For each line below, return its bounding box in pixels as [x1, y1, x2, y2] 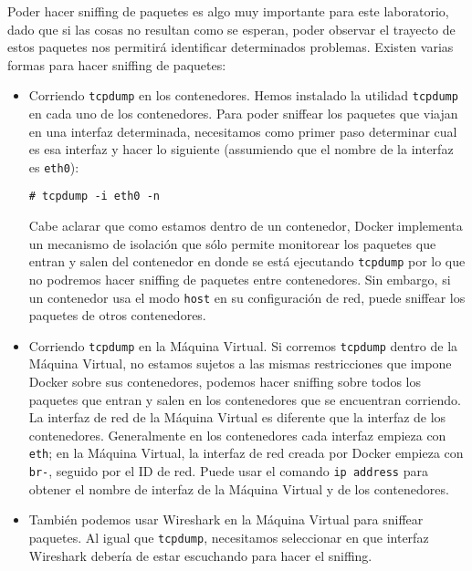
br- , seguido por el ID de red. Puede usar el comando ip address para [28, 462, 428, 481]
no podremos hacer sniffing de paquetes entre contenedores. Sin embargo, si [28, 269, 451, 288]
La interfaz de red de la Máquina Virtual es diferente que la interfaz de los [28, 408, 446, 427]
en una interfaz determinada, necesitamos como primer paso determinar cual [28, 121, 457, 140]
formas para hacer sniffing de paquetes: [7, 55, 226, 74]
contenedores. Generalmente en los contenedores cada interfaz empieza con [28, 425, 446, 444]
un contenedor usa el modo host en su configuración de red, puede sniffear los [28, 287, 466, 306]
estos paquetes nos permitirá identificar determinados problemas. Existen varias [7, 37, 454, 57]
